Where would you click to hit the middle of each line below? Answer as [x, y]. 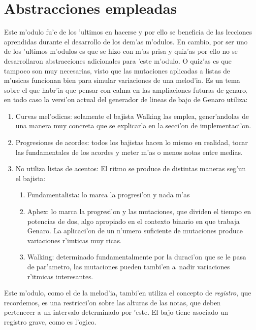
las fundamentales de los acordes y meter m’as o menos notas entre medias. [129, 152]
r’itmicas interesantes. [60, 276]
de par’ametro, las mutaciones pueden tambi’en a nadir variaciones [129, 266]
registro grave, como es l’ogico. [50, 321]
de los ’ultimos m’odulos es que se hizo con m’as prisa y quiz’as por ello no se [121, 51]
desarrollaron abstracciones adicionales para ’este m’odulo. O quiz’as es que [118, 60]
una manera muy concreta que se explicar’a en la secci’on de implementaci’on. [133, 126]
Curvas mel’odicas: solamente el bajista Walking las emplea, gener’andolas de [132, 116]
